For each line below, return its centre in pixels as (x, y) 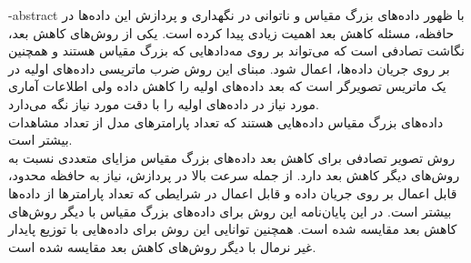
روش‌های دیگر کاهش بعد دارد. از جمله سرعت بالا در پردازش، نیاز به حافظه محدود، (234, 175)
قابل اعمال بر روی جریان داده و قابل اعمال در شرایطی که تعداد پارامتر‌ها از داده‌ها (233, 192)
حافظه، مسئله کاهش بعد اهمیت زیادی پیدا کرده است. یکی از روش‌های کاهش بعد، (231, 32)
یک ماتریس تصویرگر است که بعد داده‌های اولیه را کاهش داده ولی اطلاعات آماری (227, 86)
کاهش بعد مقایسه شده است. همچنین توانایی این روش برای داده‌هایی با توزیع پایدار (233, 229)
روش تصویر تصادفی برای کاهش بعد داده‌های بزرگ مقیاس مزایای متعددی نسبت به (232, 157)
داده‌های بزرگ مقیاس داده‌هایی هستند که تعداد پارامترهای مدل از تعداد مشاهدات (226, 121)
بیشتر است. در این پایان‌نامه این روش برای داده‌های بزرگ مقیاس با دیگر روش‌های (230, 211)
